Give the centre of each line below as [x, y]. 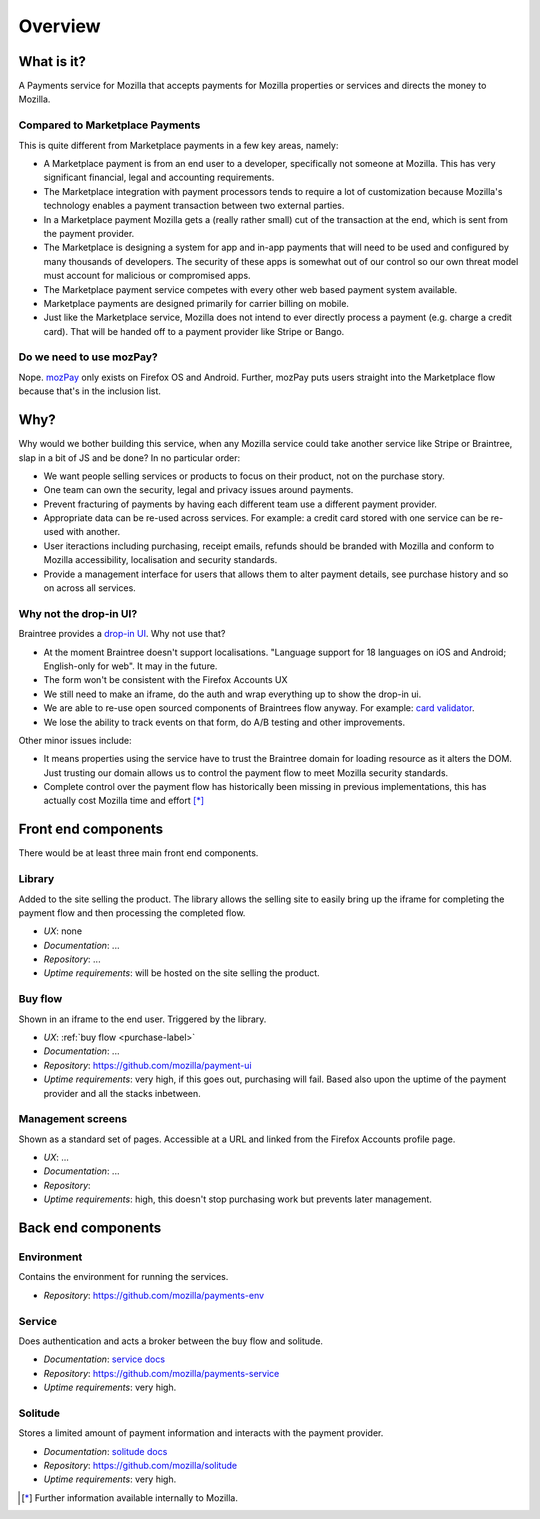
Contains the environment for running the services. [123, 1277]
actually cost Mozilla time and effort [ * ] [124, 801]
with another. [93, 532]
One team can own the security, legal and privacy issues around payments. [198, 490]
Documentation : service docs [104, 1359]
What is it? [52, 61]
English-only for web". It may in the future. [130, 666]
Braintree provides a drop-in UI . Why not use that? [122, 634]
